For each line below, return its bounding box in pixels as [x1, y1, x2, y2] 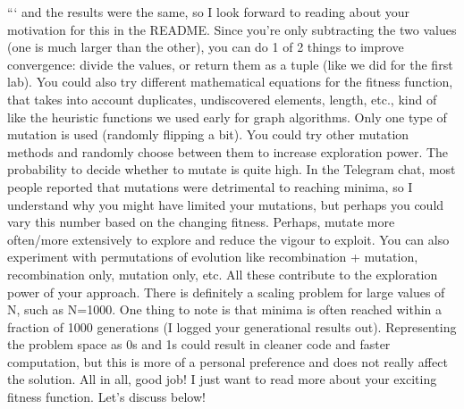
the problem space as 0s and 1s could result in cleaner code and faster [7, 335, 391, 354]
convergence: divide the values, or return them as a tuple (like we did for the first [7, 54, 453, 73]
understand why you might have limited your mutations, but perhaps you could [7, 195, 444, 213]
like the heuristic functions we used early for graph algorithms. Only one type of [7, 107, 447, 126]
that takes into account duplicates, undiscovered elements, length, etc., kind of [7, 89, 437, 108]
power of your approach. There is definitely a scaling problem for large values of [7, 282, 445, 301]
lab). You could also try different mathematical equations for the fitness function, [7, 72, 453, 91]
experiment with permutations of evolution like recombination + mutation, [7, 247, 418, 266]
